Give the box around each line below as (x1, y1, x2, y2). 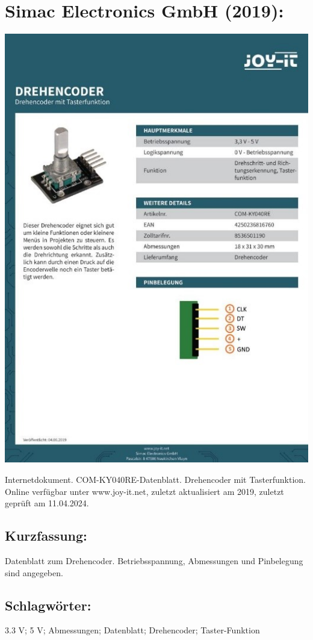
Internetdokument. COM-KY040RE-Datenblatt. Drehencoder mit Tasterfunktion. (5, 473, 306, 485)
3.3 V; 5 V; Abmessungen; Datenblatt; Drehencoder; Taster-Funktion (5, 624, 260, 636)
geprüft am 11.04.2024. (5, 497, 89, 509)
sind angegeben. (5, 566, 63, 579)
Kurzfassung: (5, 526, 87, 545)
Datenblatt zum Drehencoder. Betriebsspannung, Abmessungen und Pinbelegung (5, 554, 303, 567)
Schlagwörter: (5, 595, 91, 614)
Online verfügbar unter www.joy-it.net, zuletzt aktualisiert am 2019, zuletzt (5, 485, 284, 497)
